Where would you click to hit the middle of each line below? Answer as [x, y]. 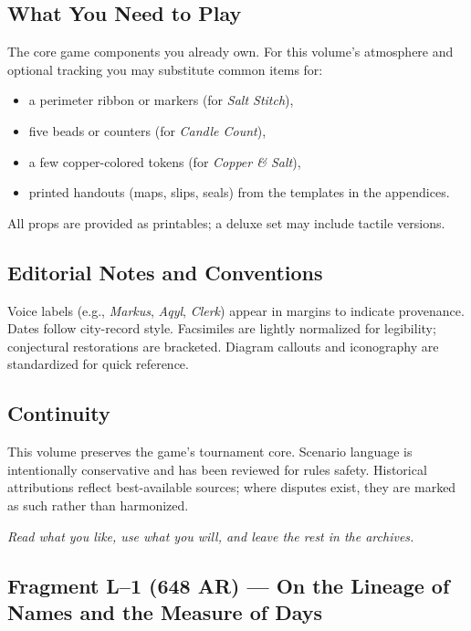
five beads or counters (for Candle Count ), [147, 130]
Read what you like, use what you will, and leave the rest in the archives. [211, 536]
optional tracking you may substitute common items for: [165, 69]
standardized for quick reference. [98, 364]
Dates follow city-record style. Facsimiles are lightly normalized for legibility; [222, 328]
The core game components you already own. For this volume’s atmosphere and [230, 52]
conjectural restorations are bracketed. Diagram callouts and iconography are [223, 346]
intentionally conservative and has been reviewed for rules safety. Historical [217, 469]
